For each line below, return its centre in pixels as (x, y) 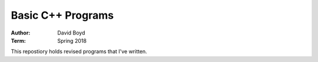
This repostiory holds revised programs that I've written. (79, 51)
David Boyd (71, 33)
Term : (18, 40)
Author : (21, 33)
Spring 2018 (72, 40)
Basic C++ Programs (62, 15)
